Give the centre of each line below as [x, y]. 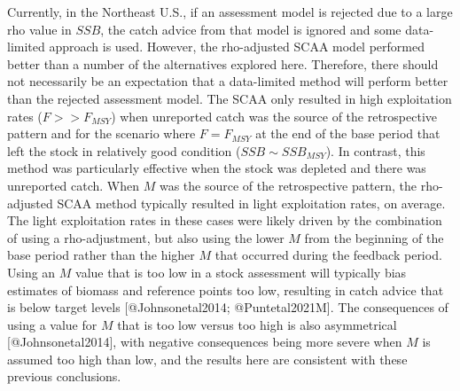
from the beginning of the [374, 237]
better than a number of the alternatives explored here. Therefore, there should [223, 63]
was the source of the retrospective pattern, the [288, 185]
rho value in [39, 29]
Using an [31, 272]
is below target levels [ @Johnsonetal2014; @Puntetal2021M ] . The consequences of [228, 307]
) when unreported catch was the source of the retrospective [274, 116]
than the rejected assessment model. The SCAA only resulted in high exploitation [230, 98]
